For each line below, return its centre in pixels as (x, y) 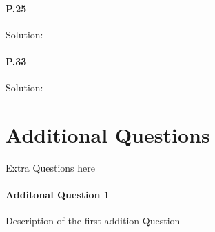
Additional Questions (108, 134)
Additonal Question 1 (58, 195)
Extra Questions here (50, 167)
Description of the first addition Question (93, 221)
